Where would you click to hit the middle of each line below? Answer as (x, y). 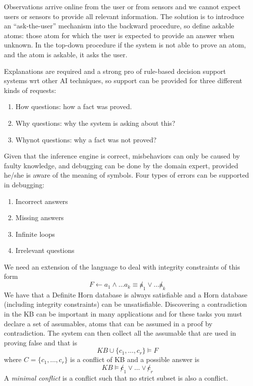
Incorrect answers (42, 201)
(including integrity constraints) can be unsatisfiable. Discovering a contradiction (126, 304)
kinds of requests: (30, 90)
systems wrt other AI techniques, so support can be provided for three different (123, 80)
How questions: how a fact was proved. (74, 106)
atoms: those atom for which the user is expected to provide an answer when (119, 35)
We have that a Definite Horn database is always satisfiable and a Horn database (126, 294)
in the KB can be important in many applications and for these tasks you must (123, 314)
